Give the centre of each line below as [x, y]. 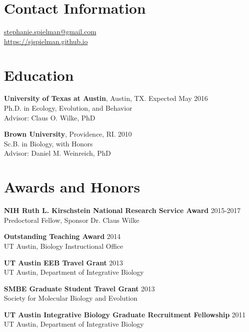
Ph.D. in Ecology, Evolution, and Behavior [68, 108]
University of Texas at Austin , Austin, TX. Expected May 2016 [106, 98]
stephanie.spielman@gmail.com [50, 32]
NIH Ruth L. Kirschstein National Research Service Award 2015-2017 [122, 210]
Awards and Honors [72, 187]
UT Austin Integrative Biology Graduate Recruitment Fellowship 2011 [125, 314]
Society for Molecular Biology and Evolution [71, 298]
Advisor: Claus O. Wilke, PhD [50, 117]
